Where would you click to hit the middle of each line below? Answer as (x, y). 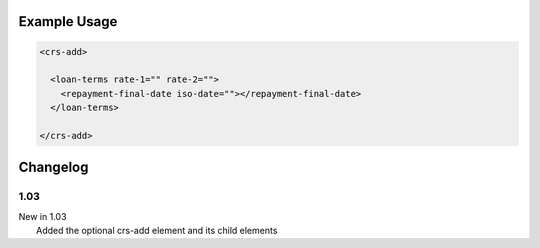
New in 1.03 (42, 216)
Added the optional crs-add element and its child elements (157, 231)
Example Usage (68, 21)
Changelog (53, 167)
